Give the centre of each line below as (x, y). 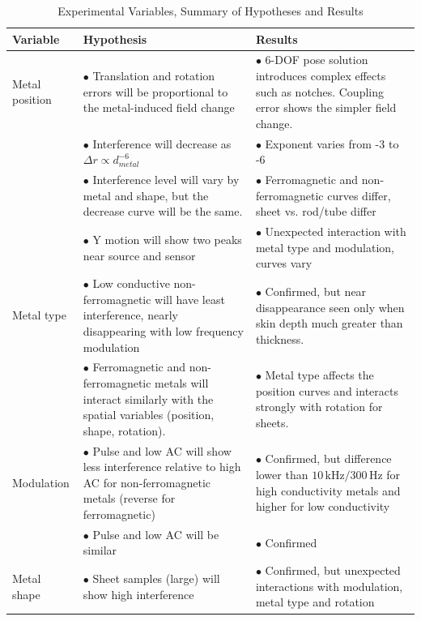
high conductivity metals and (328, 490)
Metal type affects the (319, 375)
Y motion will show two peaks (167, 239)
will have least (190, 299)
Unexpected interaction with (336, 231)
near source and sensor (139, 255)
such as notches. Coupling (319, 91)
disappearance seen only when (330, 307)
